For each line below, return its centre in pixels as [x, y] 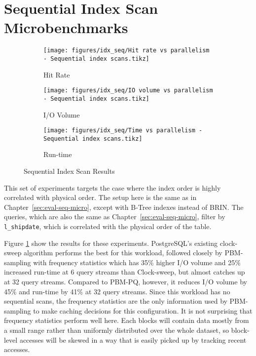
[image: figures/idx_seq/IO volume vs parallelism [128, 91]
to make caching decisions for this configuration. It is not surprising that [143, 310]
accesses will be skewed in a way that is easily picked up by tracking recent [133, 339]
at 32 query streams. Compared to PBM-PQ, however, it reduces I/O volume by [126, 282]
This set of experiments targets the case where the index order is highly [112, 187]
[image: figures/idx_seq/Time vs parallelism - [123, 131]
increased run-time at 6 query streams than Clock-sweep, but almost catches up [125, 272]
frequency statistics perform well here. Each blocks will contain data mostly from [127, 320]
